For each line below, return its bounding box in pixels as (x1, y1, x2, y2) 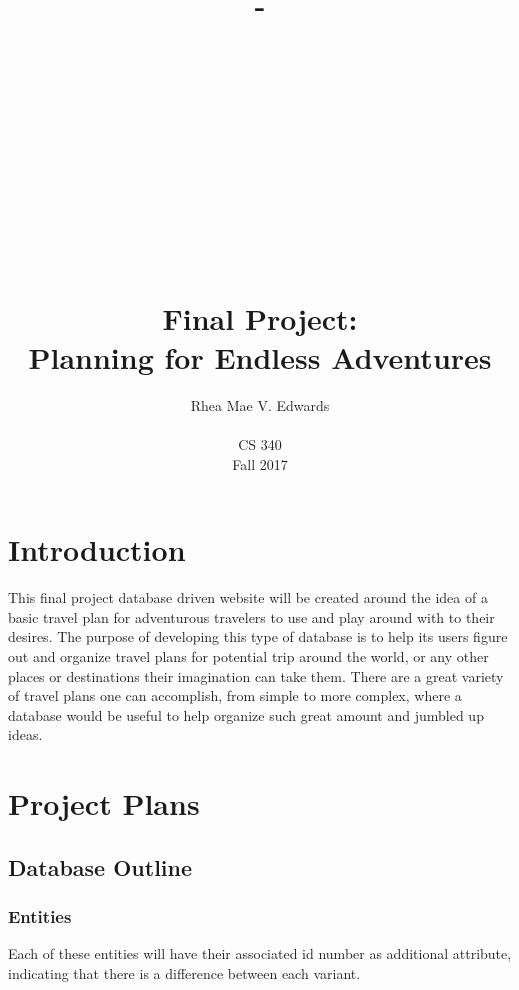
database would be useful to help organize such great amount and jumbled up (8, 704, 484, 725)
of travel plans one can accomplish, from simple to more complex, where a (8, 685, 462, 706)
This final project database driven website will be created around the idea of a (8, 587, 488, 608)
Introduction (8, 529, 186, 570)
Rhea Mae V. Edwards (190, 394, 330, 415)
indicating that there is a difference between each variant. (8, 962, 361, 983)
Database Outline (8, 851, 193, 882)
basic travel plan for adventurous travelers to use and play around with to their (8, 606, 495, 627)
